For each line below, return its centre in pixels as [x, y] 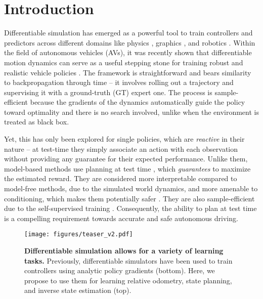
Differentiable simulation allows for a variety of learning [124, 251]
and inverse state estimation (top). [78, 290]
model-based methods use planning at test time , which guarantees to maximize [127, 168]
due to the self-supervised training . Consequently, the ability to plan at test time [130, 208]
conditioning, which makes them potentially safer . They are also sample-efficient [129, 198]
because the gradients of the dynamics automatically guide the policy [138, 102]
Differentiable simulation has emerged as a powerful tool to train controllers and [128, 33]
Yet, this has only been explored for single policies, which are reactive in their [124, 139]
